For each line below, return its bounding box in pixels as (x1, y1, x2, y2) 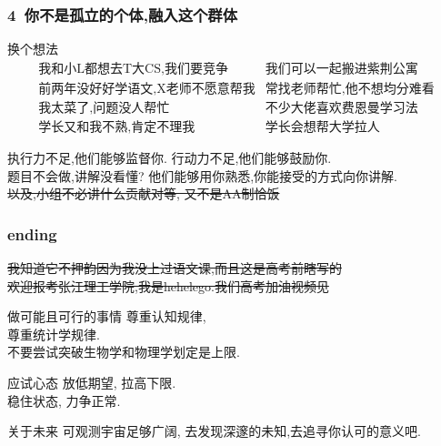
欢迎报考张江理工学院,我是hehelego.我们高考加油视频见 (7, 276, 329, 295)
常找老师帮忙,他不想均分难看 (265, 82, 435, 96)
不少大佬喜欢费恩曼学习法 (265, 101, 418, 115)
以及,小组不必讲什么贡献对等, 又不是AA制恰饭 (7, 184, 280, 203)
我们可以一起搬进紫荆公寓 (265, 62, 418, 76)
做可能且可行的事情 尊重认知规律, (7, 307, 206, 326)
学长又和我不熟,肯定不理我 (38, 120, 195, 134)
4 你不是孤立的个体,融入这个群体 (7, 3, 238, 25)
